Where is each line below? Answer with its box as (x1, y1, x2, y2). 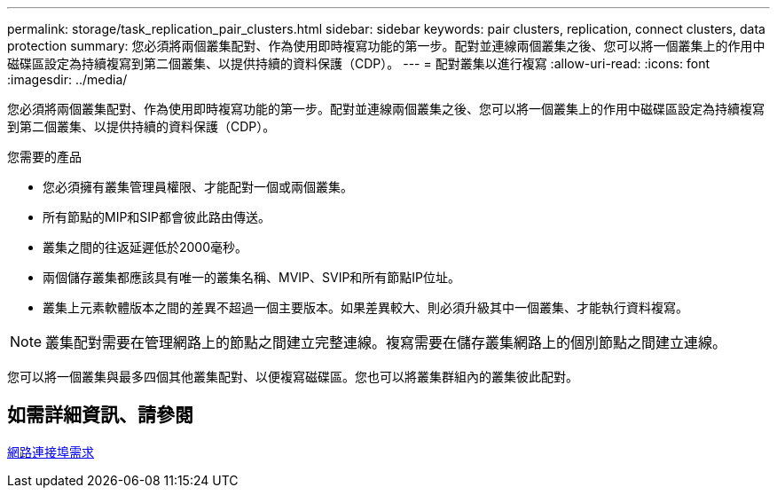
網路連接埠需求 (7, 444, 94, 460)
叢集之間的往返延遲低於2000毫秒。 (43, 240, 248, 255)
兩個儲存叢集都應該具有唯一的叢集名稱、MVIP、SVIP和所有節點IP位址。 (43, 270, 461, 285)
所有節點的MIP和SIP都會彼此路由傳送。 (43, 209, 271, 224)
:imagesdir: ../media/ (7, 72, 128, 87)
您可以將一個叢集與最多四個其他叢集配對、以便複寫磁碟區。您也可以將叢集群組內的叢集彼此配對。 (7, 369, 578, 384)
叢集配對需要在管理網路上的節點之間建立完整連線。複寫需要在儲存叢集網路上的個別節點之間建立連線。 (45, 334, 727, 351)
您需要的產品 (7, 149, 82, 164)
